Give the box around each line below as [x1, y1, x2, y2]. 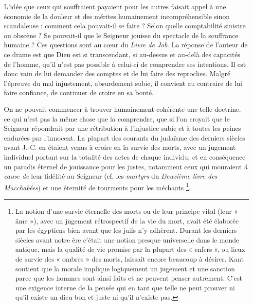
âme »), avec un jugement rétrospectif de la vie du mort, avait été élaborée [15, 215, 239, 225]
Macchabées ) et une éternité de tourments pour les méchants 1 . [4, 181, 191, 192]
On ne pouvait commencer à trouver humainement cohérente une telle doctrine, [4, 103, 241, 114]
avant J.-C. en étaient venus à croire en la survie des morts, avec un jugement [4, 142, 236, 152]
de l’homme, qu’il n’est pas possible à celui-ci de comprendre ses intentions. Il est [4, 59, 246, 69]
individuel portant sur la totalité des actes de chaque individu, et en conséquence [4, 151, 246, 162]
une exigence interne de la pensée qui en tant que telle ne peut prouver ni [15, 282, 235, 292]
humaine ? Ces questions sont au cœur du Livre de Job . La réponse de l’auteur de [4, 40, 248, 50]
